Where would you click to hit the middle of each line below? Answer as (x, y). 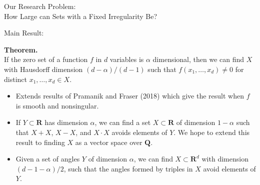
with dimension (225, 159)
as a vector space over (109, 142)
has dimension (66, 122)
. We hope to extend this (212, 132)
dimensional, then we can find (198, 59)
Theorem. (21, 49)
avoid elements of (229, 168)
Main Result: (24, 33)
